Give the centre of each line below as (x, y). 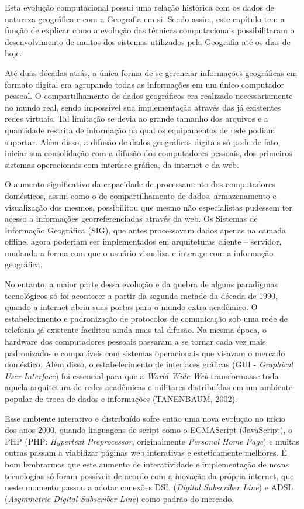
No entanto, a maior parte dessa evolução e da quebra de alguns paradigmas (141, 284)
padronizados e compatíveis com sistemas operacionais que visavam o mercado (145, 352)
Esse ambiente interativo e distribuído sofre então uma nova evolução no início (145, 418)
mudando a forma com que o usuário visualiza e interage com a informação (139, 252)
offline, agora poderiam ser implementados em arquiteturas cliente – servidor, (143, 241)
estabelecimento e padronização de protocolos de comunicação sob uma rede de (146, 318)
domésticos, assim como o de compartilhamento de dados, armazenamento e (141, 195)
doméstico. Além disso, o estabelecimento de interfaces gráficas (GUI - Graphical (149, 364)
